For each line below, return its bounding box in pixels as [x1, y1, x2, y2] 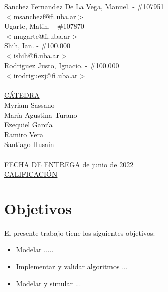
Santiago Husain [4, 139, 54, 150]
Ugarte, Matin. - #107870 [4, 21, 84, 31]
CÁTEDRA [4, 90, 40, 100]
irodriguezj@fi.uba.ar [13, 70, 78, 81]
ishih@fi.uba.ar [13, 50, 60, 60]
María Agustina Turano [4, 109, 77, 120]
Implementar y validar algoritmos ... [16, 261, 128, 271]
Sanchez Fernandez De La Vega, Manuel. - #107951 [4, 1, 164, 11]
